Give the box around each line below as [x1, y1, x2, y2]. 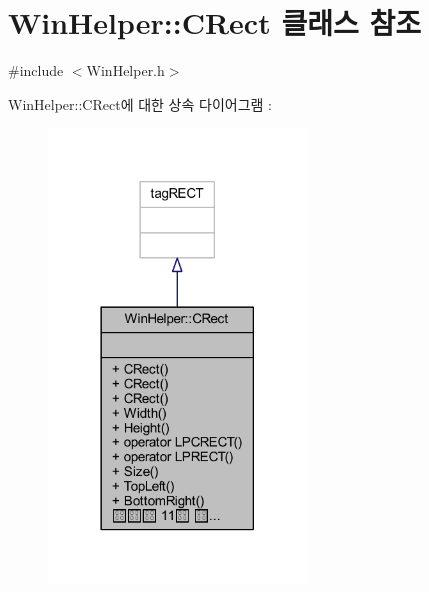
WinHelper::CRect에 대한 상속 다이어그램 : [8, 93, 272, 114]
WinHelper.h [86, 60, 165, 81]
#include [8, 60, 64, 81]
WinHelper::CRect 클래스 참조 [8, 2, 421, 43]
